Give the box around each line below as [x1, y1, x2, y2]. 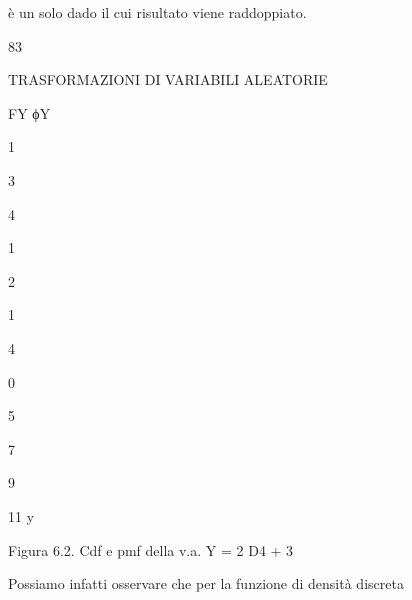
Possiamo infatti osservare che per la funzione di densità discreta [8, 573, 404, 594]
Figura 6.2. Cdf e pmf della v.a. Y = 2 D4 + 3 [8, 539, 294, 560]
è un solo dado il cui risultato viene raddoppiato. [8, 2, 307, 22]
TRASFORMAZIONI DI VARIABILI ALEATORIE [8, 69, 328, 90]
